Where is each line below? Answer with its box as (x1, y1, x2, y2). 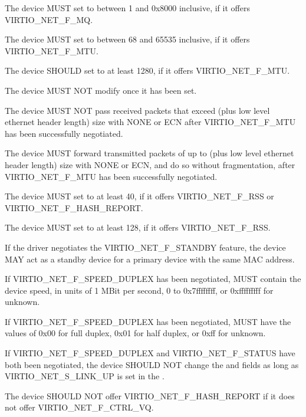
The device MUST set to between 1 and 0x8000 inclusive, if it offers (5, 2, 250, 14)
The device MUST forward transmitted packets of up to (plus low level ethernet (5, 147, 294, 159)
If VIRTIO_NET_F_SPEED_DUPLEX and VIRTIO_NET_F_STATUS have (5, 347, 295, 359)
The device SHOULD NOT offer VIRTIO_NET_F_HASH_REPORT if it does (5, 389, 295, 402)
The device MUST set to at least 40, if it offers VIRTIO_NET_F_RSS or (5, 190, 274, 202)
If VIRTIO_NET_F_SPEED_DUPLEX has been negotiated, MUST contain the (5, 272, 301, 285)
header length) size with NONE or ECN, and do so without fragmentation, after (5, 158, 295, 170)
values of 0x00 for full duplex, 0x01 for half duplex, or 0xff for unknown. (5, 327, 266, 339)
